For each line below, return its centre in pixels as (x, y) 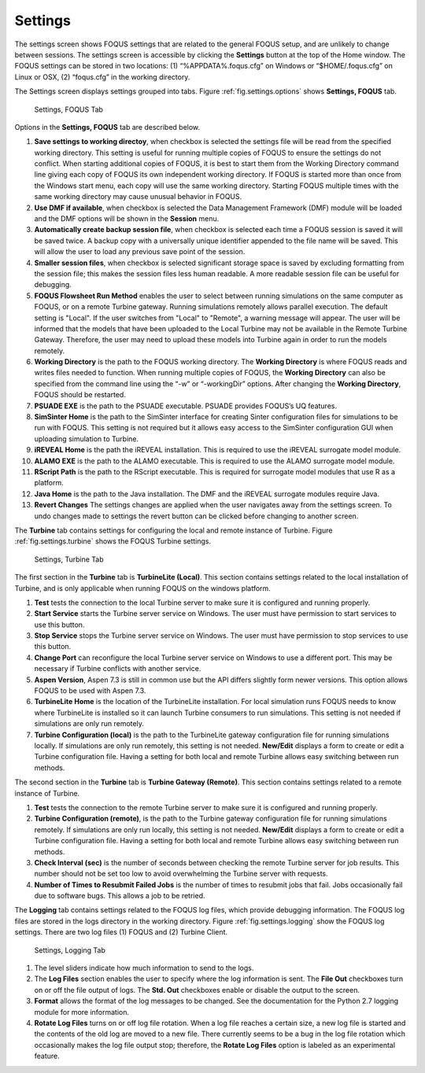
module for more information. (82, 1012)
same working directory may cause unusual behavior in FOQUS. (138, 197)
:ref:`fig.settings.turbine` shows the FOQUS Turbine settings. (113, 541)
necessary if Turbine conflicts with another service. (118, 669)
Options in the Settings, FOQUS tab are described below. (107, 127)
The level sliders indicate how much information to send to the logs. (144, 968)
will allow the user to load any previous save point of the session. (140, 252)
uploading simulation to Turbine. (87, 439)
